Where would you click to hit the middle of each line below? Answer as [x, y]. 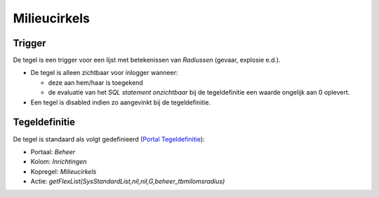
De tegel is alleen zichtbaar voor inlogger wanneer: [104, 73]
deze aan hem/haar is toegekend [95, 82]
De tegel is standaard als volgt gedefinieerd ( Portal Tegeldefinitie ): [109, 139]
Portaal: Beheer [53, 151]
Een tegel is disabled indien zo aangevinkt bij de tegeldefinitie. [120, 102]
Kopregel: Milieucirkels [64, 171]
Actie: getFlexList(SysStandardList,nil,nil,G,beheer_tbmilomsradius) [128, 182]
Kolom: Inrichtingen [59, 162]
